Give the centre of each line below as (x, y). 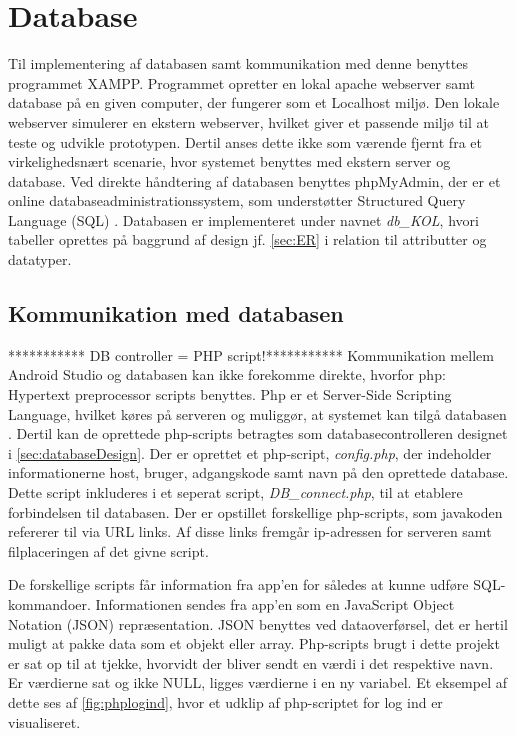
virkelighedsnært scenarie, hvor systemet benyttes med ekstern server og (229, 161)
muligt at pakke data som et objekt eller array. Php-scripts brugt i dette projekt (254, 643)
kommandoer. (49, 603)
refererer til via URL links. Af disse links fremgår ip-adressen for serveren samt (250, 531)
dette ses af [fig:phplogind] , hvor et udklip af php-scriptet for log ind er (225, 701)
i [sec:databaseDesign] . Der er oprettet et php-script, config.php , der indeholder (250, 452)
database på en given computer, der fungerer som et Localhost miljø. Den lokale (254, 102)
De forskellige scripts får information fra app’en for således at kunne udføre (238, 584)
